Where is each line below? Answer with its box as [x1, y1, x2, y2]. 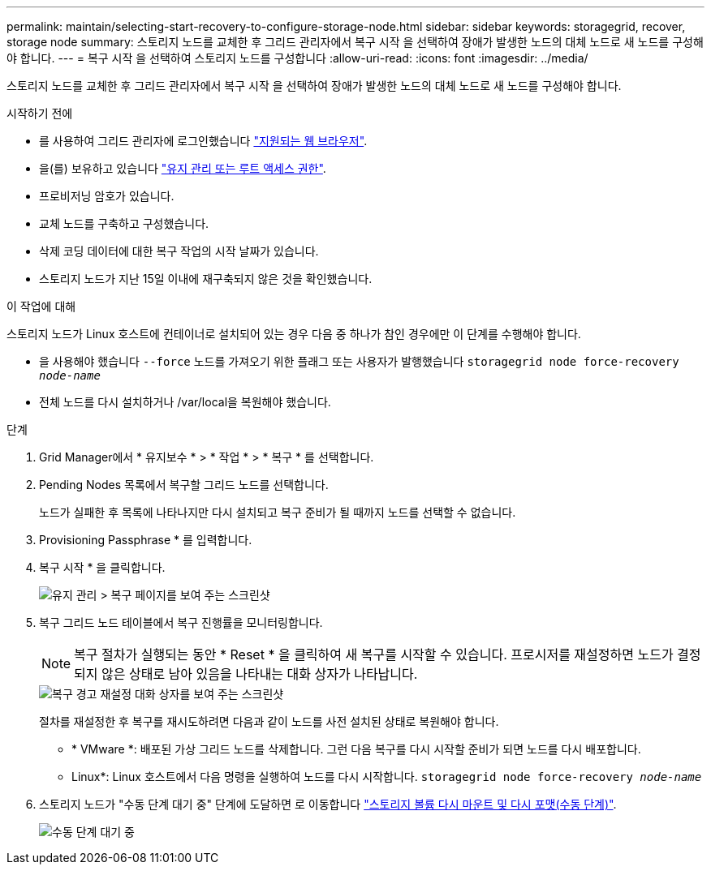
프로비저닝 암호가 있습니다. [39, 189, 175, 203]
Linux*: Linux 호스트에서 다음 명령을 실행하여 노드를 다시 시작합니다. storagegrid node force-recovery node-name [71, 770, 702, 783]
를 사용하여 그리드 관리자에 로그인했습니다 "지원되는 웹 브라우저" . [39, 134, 368, 148]
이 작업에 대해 [6, 299, 76, 313]
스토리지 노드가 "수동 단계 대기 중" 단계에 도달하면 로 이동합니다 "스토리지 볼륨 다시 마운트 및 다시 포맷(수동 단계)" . [39, 797, 617, 811]
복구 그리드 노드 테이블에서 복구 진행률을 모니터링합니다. [39, 616, 323, 629]
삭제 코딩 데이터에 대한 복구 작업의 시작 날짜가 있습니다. [39, 244, 319, 258]
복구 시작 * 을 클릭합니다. [39, 560, 166, 574]
